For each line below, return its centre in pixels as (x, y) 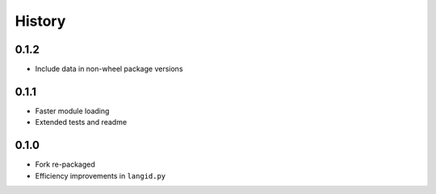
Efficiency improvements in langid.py (101, 175)
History (40, 21)
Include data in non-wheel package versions (109, 69)
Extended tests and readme (81, 122)
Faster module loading (72, 111)
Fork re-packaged (65, 164)
